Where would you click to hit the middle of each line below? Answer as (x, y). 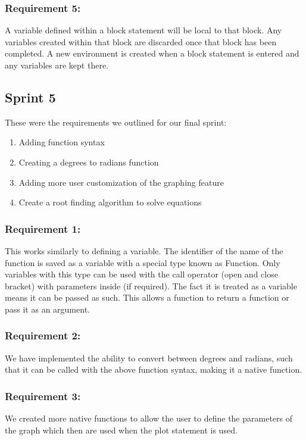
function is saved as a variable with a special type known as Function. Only (143, 262)
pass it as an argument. (47, 309)
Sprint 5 (30, 97)
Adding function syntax (62, 142)
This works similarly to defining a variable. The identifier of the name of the (144, 250)
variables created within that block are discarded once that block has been (141, 41)
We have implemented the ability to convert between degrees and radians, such (149, 358)
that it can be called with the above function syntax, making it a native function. (154, 369)
